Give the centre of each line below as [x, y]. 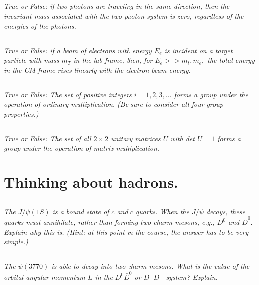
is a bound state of [81, 211]
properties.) [21, 113]
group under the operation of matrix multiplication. [82, 148]
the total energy [231, 60]
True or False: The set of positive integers [68, 94]
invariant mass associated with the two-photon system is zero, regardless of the [124, 16]
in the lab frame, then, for [113, 60]
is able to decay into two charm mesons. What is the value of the [150, 266]
